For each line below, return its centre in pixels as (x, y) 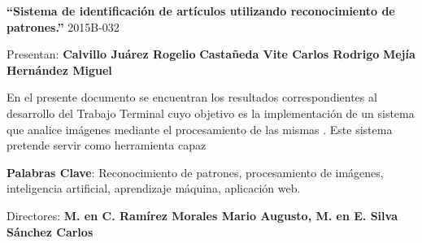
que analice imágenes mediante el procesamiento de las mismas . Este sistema (200, 129)
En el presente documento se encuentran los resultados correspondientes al (192, 97)
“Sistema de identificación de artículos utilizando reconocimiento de (201, 11)
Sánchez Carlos (50, 231)
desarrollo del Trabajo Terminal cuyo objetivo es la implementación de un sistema (211, 113)
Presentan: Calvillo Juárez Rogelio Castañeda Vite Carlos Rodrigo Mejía (211, 54)
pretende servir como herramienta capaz (107, 145)
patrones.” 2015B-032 (63, 26)
